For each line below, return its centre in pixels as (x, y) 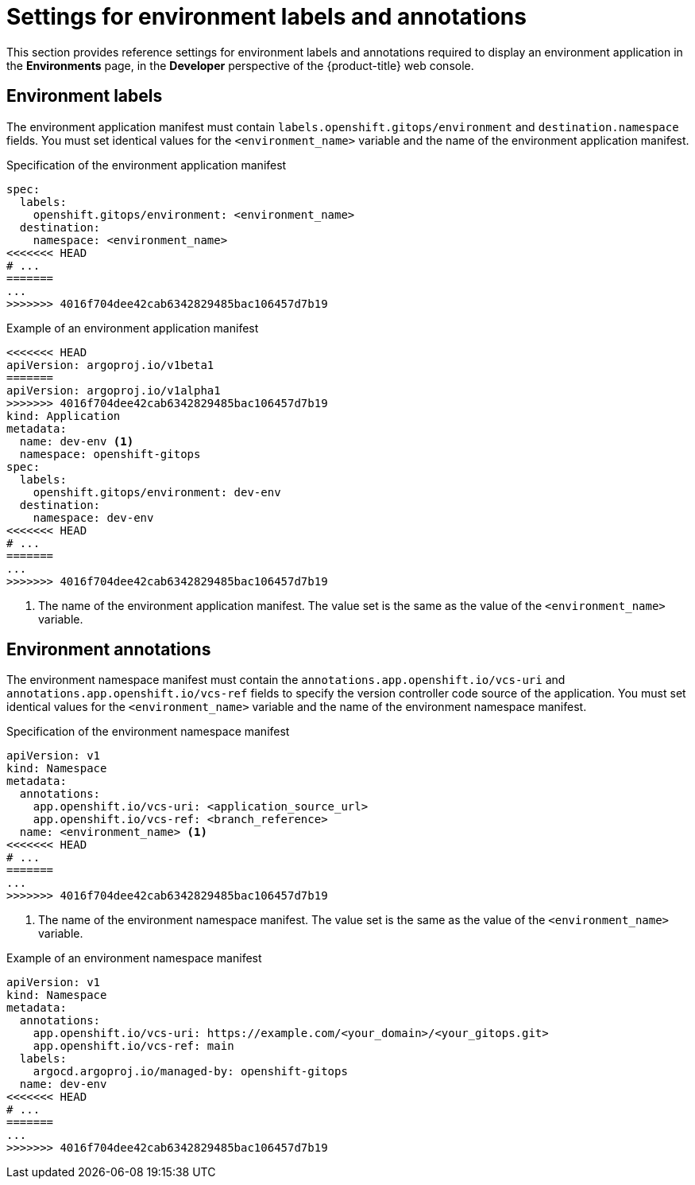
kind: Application (64, 416)
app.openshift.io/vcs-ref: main (133, 1046)
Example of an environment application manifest (133, 328)
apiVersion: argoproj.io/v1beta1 (110, 365)
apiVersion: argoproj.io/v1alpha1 (114, 390)
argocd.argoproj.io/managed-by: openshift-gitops (190, 1072)
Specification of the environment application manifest (147, 165)
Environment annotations (109, 650)
